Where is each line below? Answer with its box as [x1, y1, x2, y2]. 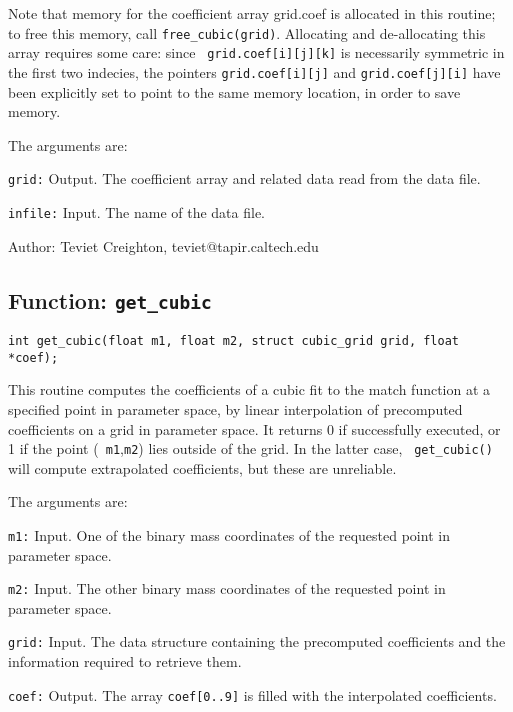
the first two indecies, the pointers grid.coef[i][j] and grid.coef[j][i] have [8, 61, 501, 82]
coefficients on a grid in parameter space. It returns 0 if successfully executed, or [8, 418, 501, 439]
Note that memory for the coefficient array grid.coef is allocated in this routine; [8, 3, 496, 23]
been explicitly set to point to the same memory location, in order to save [8, 81, 461, 102]
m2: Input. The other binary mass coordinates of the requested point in [8, 578, 446, 599]
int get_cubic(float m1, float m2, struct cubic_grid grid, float [8, 334, 460, 349]
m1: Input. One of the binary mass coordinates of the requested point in [8, 524, 450, 545]
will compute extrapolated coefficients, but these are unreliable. [8, 457, 397, 478]
